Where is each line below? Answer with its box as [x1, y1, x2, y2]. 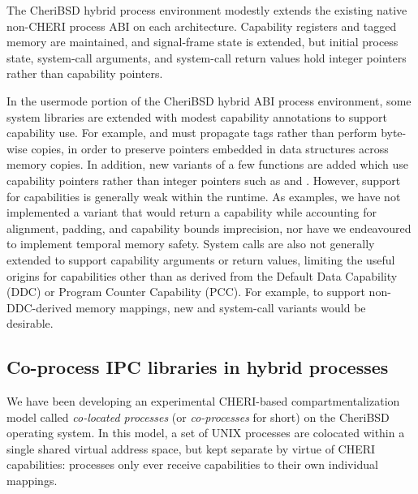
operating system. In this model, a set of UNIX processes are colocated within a [6, 424, 405, 441]
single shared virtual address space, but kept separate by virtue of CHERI [6, 440, 376, 457]
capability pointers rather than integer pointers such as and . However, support [6, 171, 401, 188]
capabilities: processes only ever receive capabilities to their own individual [6, 456, 378, 473]
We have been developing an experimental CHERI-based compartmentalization [6, 393, 400, 410]
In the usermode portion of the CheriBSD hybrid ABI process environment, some [6, 92, 412, 109]
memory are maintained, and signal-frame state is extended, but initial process [6, 33, 399, 50]
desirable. [6, 315, 54, 332]
